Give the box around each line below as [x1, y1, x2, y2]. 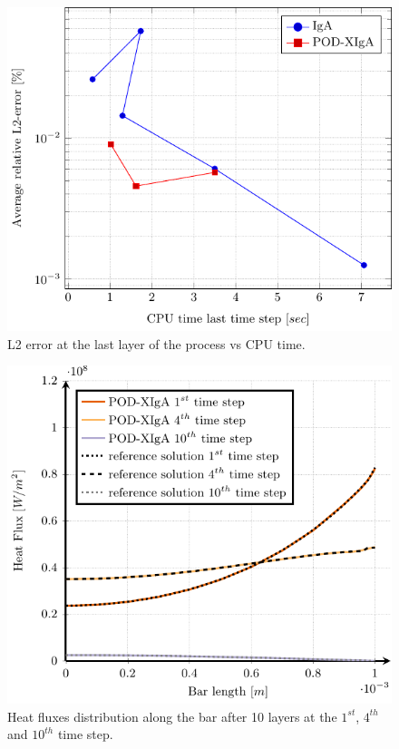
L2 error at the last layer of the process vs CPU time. [7, 334, 306, 353]
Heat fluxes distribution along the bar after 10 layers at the [7, 706, 337, 725]
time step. [57, 725, 113, 744]
